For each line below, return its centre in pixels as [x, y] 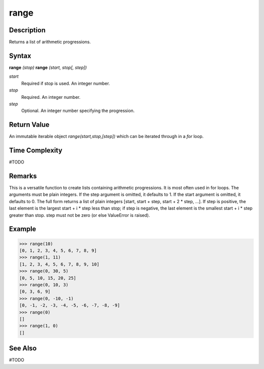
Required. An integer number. [51, 97]
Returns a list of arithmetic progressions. [50, 42]
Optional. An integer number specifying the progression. [78, 111]
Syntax [20, 56]
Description [27, 30]
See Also [23, 348]
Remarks [23, 176]
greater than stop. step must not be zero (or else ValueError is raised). [79, 215]
